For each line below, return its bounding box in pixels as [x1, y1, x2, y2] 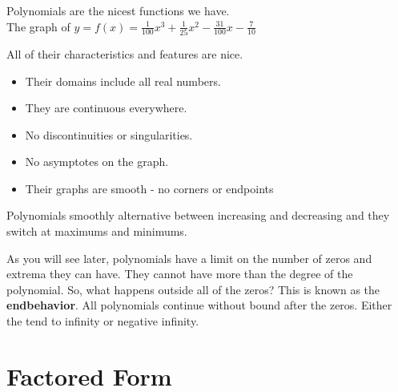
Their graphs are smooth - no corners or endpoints [25, 180, 274, 196]
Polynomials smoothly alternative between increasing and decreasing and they [6, 207, 390, 224]
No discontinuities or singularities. [25, 126, 193, 143]
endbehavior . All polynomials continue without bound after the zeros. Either [6, 297, 392, 313]
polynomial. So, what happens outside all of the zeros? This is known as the [6, 281, 380, 297]
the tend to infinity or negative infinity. [6, 313, 199, 329]
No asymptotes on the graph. [25, 153, 169, 170]
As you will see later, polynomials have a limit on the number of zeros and [6, 249, 372, 266]
